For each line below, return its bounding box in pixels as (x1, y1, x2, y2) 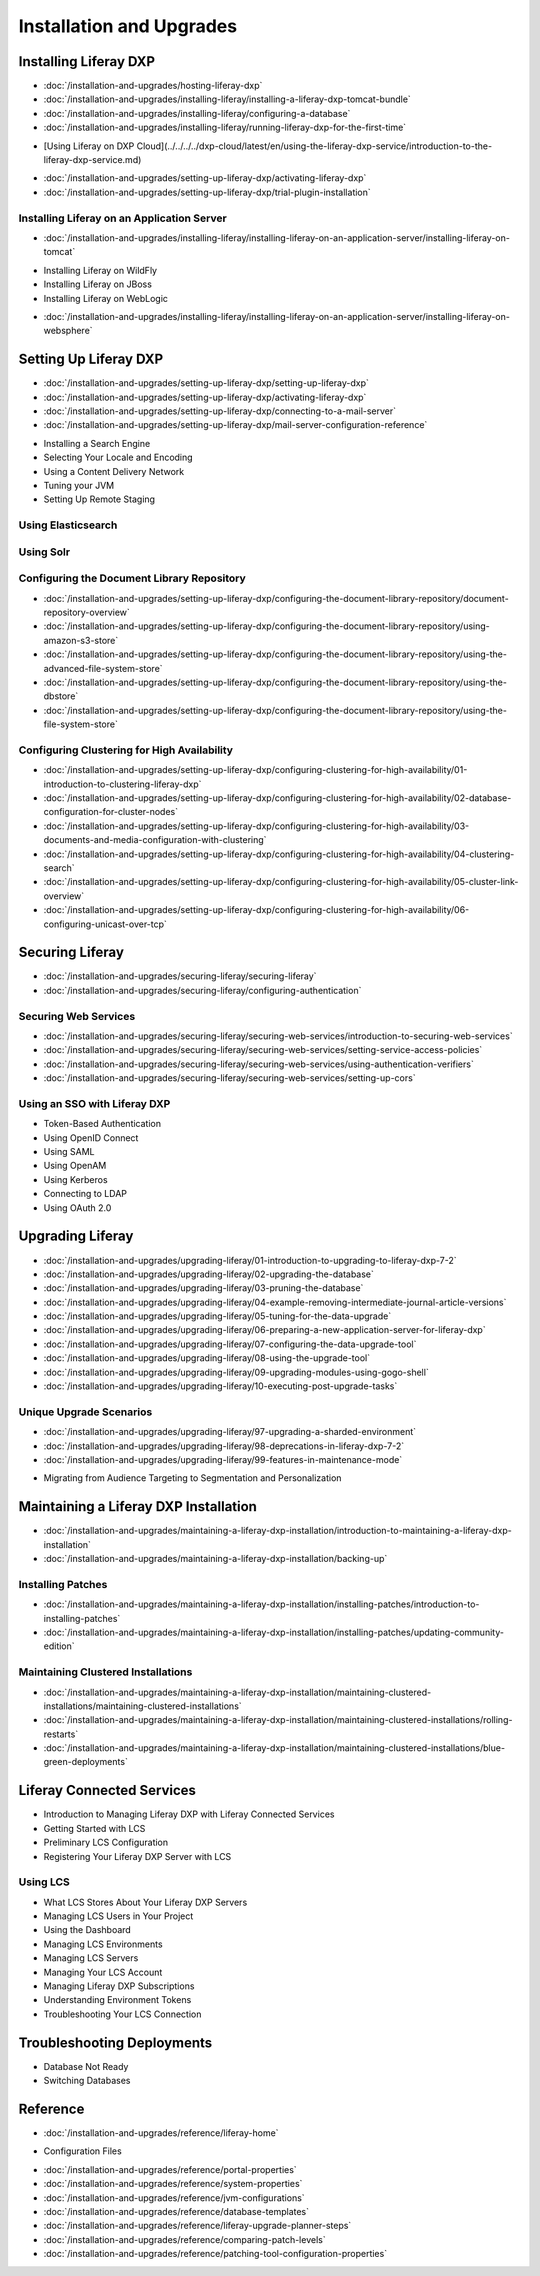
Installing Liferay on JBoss (43, 278, 152, 290)
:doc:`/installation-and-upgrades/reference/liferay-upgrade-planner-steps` (43, 2220, 352, 2232)
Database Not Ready (43, 2060, 129, 2072)
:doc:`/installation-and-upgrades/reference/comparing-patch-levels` (43, 2233, 326, 2245)
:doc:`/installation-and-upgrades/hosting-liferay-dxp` (43, 80, 263, 92)
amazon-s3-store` (43, 634, 119, 646)
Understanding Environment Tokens (43, 1994, 192, 2006)
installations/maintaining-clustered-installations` (43, 1700, 242, 1712)
